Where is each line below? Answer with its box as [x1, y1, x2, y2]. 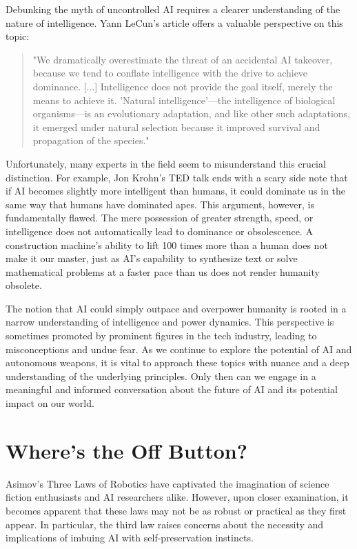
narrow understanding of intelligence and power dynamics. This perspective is [6, 315, 334, 329]
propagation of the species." [32, 133, 150, 148]
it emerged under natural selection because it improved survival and [32, 119, 320, 134]
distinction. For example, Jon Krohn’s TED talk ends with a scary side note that [6, 170, 348, 184]
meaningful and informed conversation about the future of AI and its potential [6, 382, 338, 397]
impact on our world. [6, 396, 94, 410]
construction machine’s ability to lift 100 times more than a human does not [6, 237, 328, 252]
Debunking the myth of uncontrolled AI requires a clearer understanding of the [6, 2, 340, 16]
